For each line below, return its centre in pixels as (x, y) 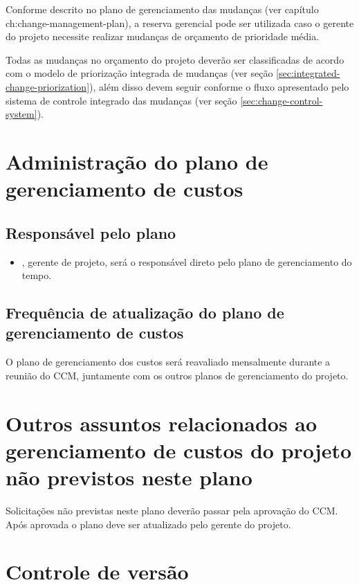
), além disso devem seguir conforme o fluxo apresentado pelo (219, 86)
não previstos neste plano (129, 477)
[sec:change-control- (282, 100)
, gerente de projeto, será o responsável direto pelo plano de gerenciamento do (187, 261)
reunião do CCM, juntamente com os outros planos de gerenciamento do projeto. (177, 375)
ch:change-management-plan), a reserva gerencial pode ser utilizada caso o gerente (180, 22)
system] (21, 114)
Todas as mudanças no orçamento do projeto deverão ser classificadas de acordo (175, 59)
